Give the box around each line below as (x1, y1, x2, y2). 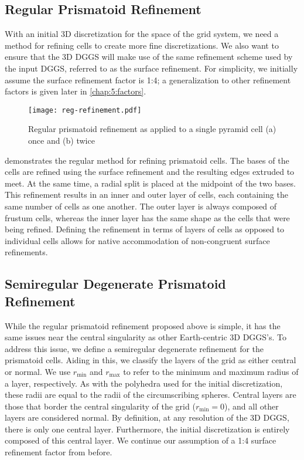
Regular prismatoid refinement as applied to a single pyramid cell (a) (28, 123, 276, 135)
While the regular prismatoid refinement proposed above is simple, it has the (5, 319, 281, 332)
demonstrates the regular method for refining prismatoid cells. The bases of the (5, 154, 289, 166)
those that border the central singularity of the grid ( (5, 400, 196, 412)
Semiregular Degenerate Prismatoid (5, 275, 226, 293)
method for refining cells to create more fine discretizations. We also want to (5, 39, 279, 51)
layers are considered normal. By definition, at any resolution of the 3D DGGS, (5, 411, 289, 424)
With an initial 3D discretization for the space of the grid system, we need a (5, 28, 279, 40)
